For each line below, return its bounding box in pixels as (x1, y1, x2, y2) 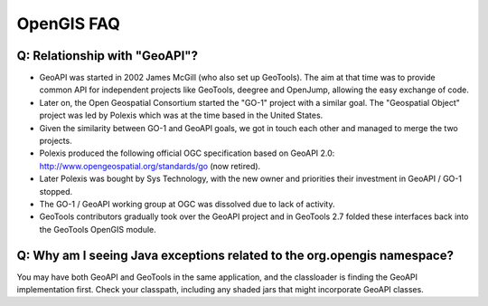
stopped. (39, 186, 73, 196)
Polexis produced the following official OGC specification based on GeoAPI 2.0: (39, 148, 335, 158)
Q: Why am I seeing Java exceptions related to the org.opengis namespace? (16, 247, 454, 263)
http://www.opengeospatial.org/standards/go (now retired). (39, 160, 261, 171)
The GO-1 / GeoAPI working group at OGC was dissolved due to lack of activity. (39, 198, 335, 209)
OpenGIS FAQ (16, 14, 121, 33)
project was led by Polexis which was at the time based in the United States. (39, 110, 324, 121)
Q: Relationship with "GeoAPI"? (16, 48, 199, 63)
